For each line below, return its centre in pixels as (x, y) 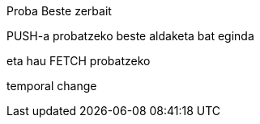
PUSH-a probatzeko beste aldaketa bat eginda (130, 36)
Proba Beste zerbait (59, 11)
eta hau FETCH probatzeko (79, 61)
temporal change (52, 86)
